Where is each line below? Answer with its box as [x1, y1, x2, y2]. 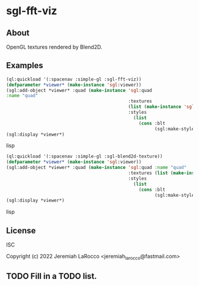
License [6, 225, 36, 235]
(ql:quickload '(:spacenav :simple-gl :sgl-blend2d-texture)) [6, 153, 163, 159]
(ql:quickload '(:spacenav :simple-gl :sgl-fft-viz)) [6, 76, 142, 82]
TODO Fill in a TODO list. [6, 271, 97, 281]
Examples [6, 60, 43, 71]
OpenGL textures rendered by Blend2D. [6, 43, 102, 50]
